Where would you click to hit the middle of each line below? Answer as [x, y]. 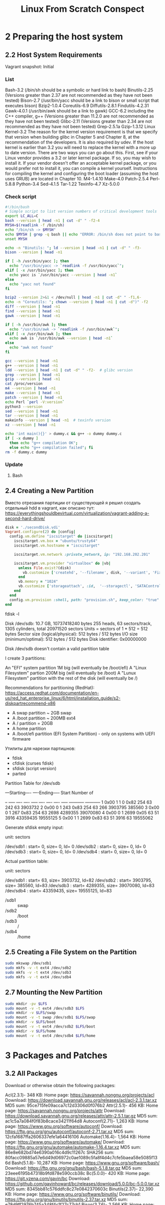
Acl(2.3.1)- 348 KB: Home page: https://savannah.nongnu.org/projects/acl [80, 1095]
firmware [21, 739]
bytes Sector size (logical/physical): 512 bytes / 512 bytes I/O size [71, 634]
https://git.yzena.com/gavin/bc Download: [48, 1178]
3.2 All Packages [31, 1074]
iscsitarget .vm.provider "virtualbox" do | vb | [62, 563]
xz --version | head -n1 [30, 425]
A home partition [29, 728]
